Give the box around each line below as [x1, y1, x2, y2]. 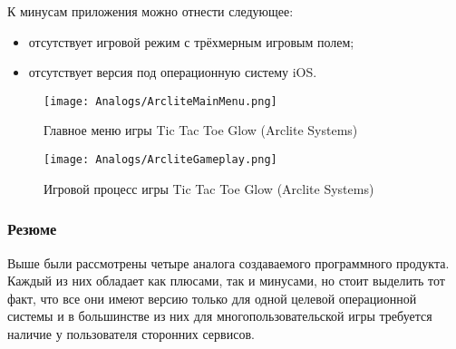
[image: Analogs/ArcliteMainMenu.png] [44, 94, 277, 108]
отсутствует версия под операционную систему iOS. [28, 63, 317, 82]
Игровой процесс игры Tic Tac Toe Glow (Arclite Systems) [44, 179, 374, 198]
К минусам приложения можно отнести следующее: [7, 2, 294, 20]
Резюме [7, 218, 57, 240]
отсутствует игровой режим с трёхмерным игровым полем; [28, 32, 354, 51]
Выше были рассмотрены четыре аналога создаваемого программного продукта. [7, 253, 450, 272]
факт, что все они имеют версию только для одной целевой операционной [7, 288, 417, 307]
